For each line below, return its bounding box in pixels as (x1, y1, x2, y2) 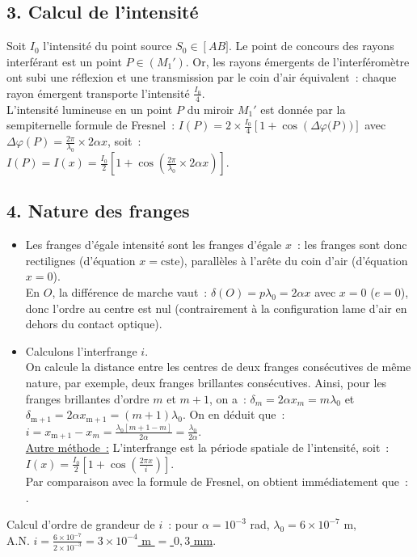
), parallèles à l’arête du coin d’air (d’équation (179, 251, 408, 268)
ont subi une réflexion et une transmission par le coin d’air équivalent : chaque (6, 69, 397, 86)
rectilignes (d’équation (25, 251, 136, 268)
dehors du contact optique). (25, 315, 162, 332)
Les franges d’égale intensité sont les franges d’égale (25, 236, 282, 253)
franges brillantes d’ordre (25, 390, 150, 407)
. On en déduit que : (182, 406, 285, 423)
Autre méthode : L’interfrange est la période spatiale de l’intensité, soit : (25, 439, 390, 456)
